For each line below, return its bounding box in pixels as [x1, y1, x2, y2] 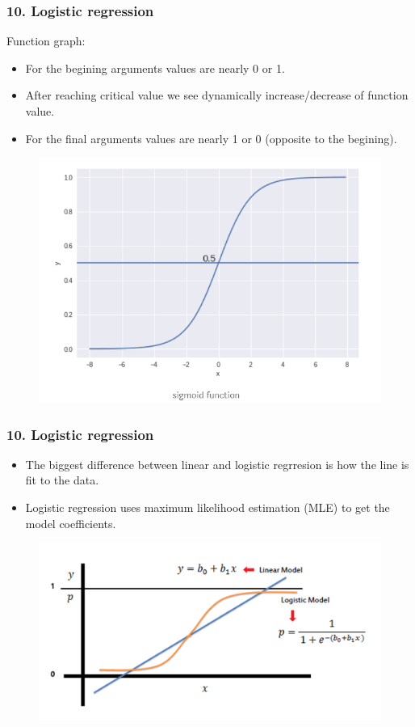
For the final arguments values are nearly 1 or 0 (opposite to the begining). [25, 129, 397, 146]
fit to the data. [25, 471, 99, 488]
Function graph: [6, 32, 86, 49]
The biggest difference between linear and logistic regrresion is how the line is [25, 455, 409, 472]
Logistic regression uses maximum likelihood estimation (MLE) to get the [25, 499, 390, 516]
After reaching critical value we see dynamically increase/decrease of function [25, 87, 409, 104]
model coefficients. [25, 514, 116, 531]
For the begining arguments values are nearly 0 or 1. [25, 59, 285, 76]
